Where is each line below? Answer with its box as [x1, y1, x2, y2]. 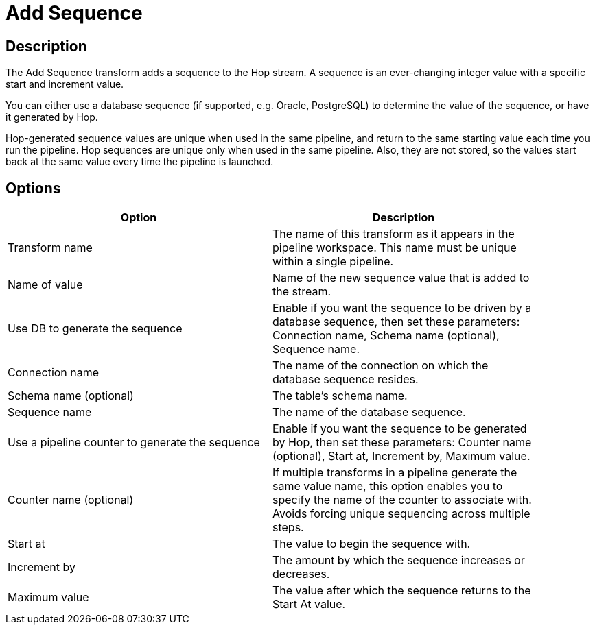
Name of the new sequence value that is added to [272, 271, 530, 285]
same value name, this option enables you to [272, 479, 503, 494]
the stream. [272, 284, 331, 299]
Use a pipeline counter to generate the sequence [8, 435, 260, 450]
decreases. [272, 567, 330, 581]
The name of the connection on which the [272, 359, 489, 373]
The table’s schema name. [272, 389, 408, 403]
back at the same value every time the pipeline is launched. [5, 156, 274, 168]
